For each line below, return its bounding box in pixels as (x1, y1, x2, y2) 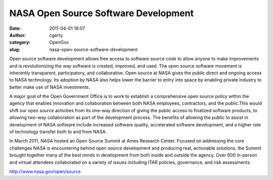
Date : (9, 25, 21, 31)
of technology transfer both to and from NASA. (9, 129, 107, 135)
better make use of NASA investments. (9, 84, 90, 90)
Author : (9, 32, 26, 38)
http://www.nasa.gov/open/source (9, 168, 81, 174)
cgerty (49, 32, 63, 38)
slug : (9, 46, 20, 53)
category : (9, 39, 31, 46)
